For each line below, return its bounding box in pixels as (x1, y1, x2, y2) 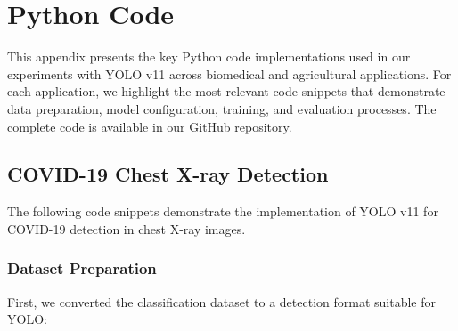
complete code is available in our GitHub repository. (7, 117, 292, 135)
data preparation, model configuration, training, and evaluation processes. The (7, 99, 437, 117)
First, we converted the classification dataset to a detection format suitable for (7, 292, 436, 311)
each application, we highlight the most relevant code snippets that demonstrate (7, 82, 446, 101)
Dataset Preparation (7, 257, 157, 279)
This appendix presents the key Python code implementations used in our (7, 47, 411, 66)
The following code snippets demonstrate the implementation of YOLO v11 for (7, 202, 438, 221)
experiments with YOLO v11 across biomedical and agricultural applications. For (7, 64, 452, 83)
